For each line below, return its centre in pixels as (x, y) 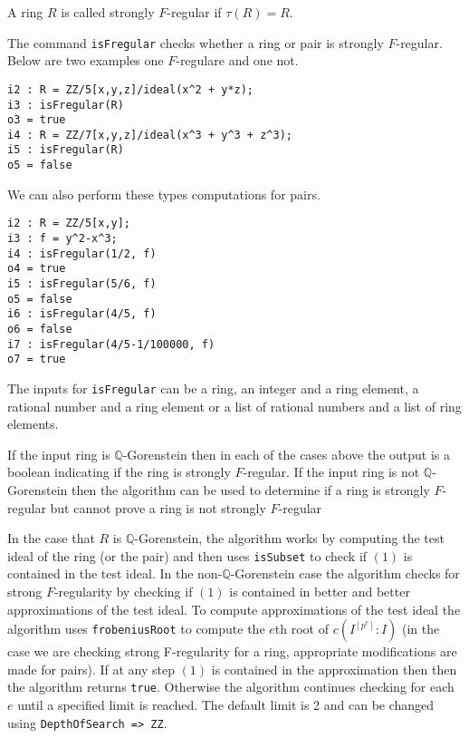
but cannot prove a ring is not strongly (158, 507)
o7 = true (37, 359)
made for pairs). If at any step (91, 669)
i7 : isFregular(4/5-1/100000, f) (111, 344)
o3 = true (37, 120)
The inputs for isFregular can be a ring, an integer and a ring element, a (213, 388)
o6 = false (40, 329)
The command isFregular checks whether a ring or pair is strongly (196, 42)
